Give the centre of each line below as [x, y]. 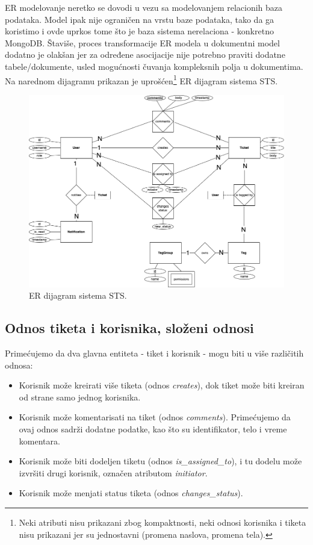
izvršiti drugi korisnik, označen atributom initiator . [113, 472]
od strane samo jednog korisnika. [80, 397]
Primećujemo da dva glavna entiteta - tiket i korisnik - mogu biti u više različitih [154, 353]
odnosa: [19, 365]
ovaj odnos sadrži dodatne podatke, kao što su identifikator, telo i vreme [153, 429]
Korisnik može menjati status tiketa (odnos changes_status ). [131, 493]
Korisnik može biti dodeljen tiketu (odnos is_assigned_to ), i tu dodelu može [160, 461]
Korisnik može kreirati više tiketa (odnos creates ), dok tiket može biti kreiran [162, 385]
